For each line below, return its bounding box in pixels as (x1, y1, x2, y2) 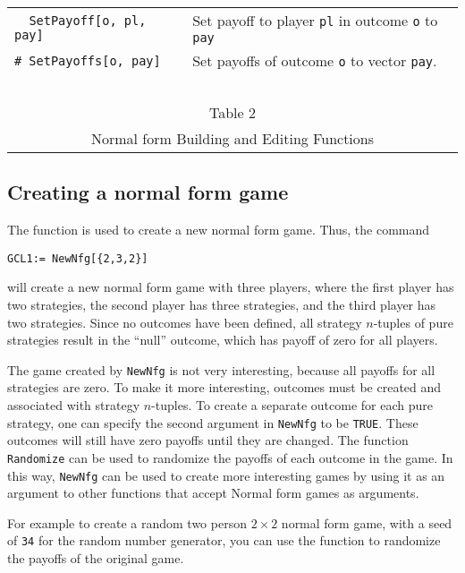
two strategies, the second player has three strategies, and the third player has (7, 295, 436, 314)
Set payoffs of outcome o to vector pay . (192, 50, 437, 71)
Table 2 (208, 102, 256, 123)
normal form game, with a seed (281, 513, 452, 532)
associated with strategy (7, 396, 140, 415)
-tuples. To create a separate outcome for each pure (151, 396, 433, 415)
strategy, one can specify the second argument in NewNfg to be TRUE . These (7, 413, 418, 432)
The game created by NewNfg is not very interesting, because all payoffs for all (7, 360, 435, 379)
